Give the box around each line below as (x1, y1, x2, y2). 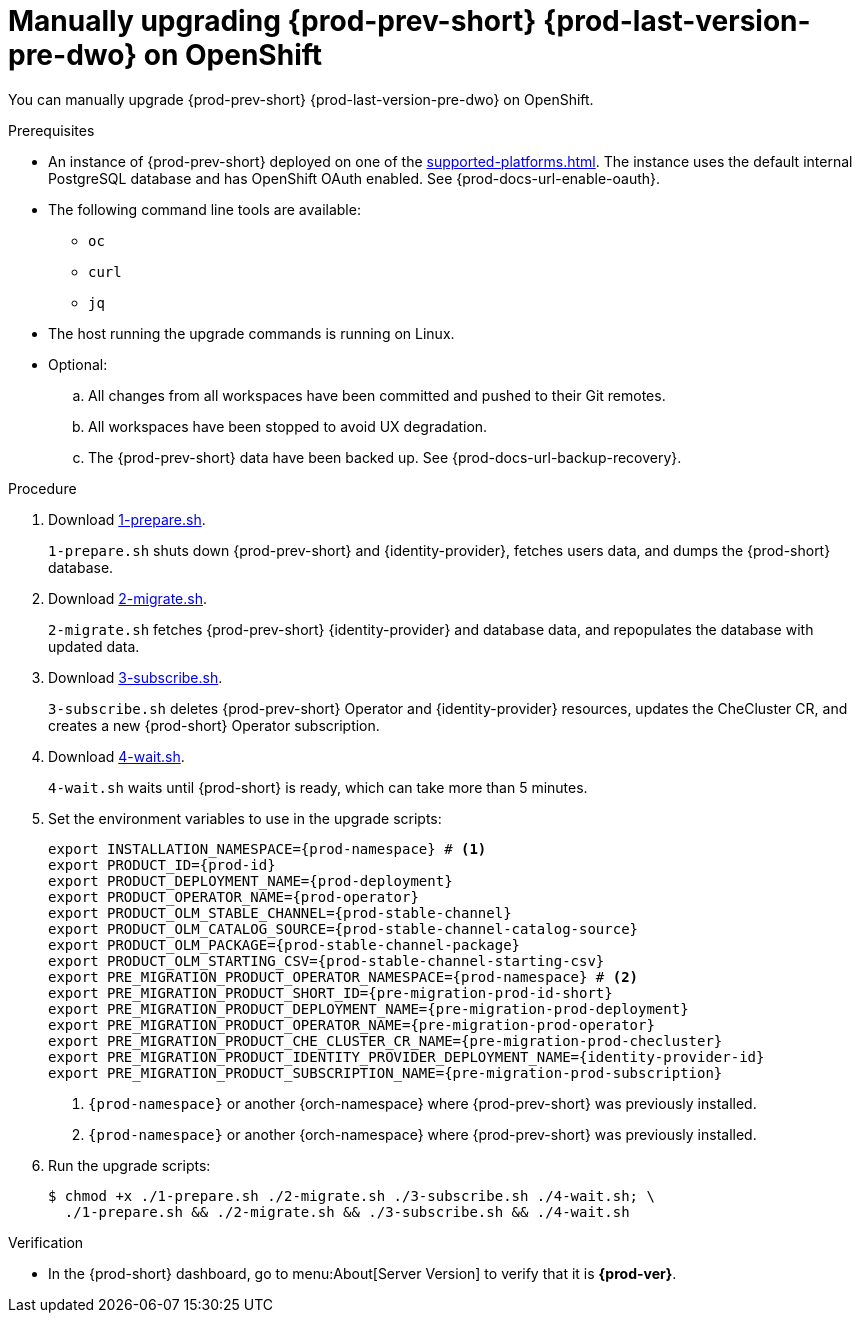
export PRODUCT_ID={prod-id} (48, 856, 276, 873)
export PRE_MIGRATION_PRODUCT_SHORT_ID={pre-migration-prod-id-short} (48, 984, 613, 1001)
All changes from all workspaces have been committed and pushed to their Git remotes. (88, 386, 666, 404)
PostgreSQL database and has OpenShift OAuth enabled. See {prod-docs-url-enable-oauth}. (48, 169, 661, 187)
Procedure (8, 479, 77, 497)
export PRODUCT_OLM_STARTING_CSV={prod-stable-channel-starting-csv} (48, 952, 605, 969)
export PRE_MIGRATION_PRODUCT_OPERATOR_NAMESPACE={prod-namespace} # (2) (48, 968, 639, 985)
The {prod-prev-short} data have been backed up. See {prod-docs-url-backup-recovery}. (88, 448, 682, 466)
